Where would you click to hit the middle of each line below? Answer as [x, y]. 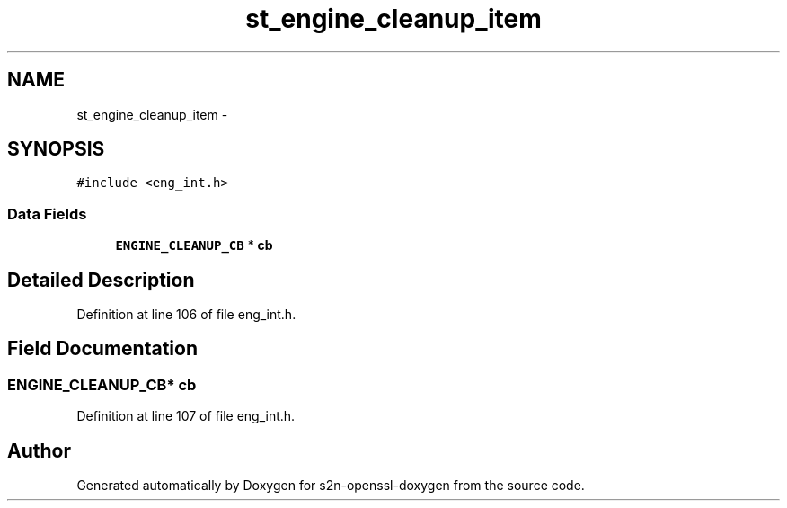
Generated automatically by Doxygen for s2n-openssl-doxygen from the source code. [331, 486]
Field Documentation [102, 349]
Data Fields [47, 214]
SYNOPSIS [56, 149]
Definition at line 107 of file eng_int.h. [186, 416]
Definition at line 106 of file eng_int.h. [186, 315]
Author [39, 450]
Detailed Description [101, 280]
